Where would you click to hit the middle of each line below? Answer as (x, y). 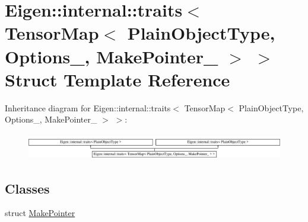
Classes (27, 188)
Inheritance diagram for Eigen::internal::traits (88, 107)
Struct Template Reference (118, 79)
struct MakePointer (40, 213)
